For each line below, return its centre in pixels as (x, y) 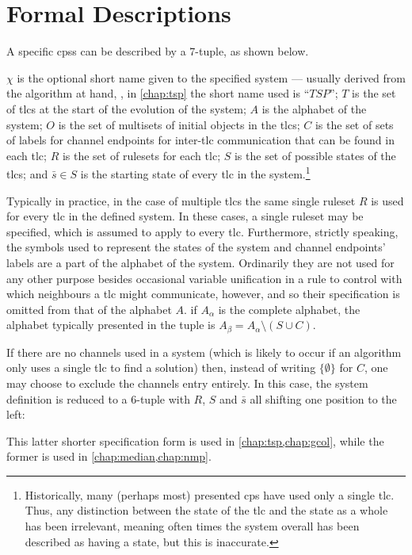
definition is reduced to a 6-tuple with (98, 398)
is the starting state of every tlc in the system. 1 (195, 172)
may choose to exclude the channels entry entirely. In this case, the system (187, 383)
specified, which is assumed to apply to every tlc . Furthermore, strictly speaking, (202, 231)
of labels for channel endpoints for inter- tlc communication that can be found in (200, 140)
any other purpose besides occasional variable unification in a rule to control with (204, 278)
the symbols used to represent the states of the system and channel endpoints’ (196, 247)
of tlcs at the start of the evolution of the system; (126, 108)
